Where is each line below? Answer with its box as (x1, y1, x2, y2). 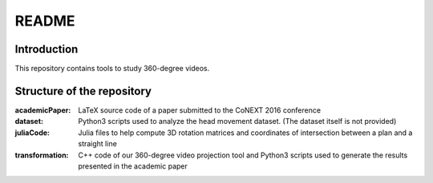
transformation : (14, 150, 69, 160)
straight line (78, 139, 118, 149)
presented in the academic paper (78, 161, 188, 171)
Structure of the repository (14, 84, 152, 97)
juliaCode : (14, 128, 51, 137)
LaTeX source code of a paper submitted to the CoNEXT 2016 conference (78, 105, 321, 115)
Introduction (14, 42, 79, 56)
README (14, 12, 75, 30)
